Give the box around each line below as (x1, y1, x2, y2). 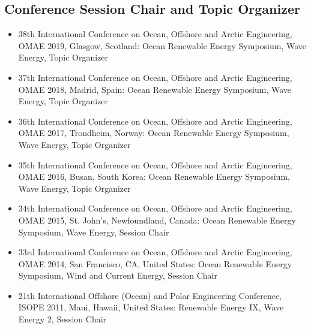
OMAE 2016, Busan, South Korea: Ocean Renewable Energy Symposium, (18, 170, 290, 183)
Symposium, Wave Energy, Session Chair (18, 225, 169, 238)
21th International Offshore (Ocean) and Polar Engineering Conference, (18, 289, 282, 301)
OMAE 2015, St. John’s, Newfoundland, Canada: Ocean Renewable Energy (18, 213, 296, 226)
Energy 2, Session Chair (18, 313, 107, 325)
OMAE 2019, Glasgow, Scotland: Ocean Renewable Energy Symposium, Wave (18, 39, 307, 52)
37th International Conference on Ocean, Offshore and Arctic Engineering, (18, 71, 292, 83)
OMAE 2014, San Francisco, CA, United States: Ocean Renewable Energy (18, 257, 292, 270)
